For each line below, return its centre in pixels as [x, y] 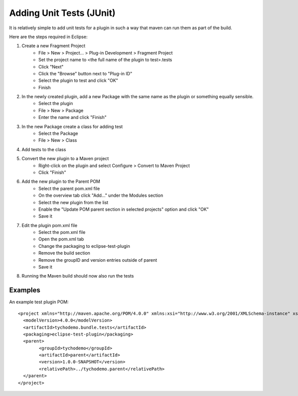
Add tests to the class [44, 149]
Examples [25, 290]
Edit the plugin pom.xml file [49, 225]
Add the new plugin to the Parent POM [61, 181]
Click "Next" [51, 66]
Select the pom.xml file [62, 232]
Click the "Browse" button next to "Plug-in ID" [85, 73]
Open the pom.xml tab [61, 239]
